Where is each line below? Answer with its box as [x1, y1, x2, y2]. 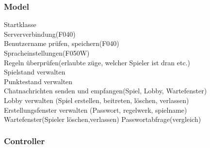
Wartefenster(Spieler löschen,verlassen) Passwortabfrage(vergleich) [4, 114, 201, 124]
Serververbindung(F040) [4, 29, 76, 39]
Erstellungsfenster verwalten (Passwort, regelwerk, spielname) [4, 104, 187, 115]
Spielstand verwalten [4, 67, 65, 77]
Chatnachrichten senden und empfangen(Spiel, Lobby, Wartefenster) [4, 86, 207, 96]
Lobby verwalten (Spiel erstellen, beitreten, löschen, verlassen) [4, 95, 189, 105]
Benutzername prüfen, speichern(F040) [4, 38, 119, 48]
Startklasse [4, 19, 36, 30]
